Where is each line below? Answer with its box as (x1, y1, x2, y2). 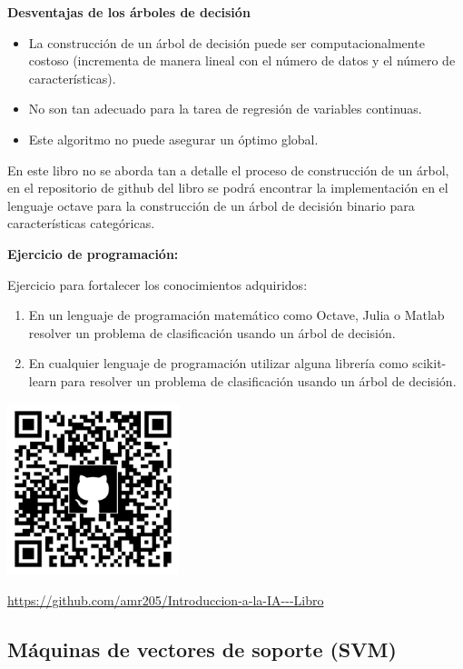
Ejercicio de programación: (7, 244, 179, 263)
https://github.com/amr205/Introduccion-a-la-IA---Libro (7, 591, 324, 610)
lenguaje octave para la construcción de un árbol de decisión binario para (7, 195, 415, 215)
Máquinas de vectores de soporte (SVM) (7, 635, 397, 664)
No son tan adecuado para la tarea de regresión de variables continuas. (28, 99, 422, 118)
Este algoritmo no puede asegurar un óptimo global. (28, 129, 319, 148)
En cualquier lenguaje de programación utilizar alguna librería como (28, 354, 409, 373)
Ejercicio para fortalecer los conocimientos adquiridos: (7, 275, 308, 294)
